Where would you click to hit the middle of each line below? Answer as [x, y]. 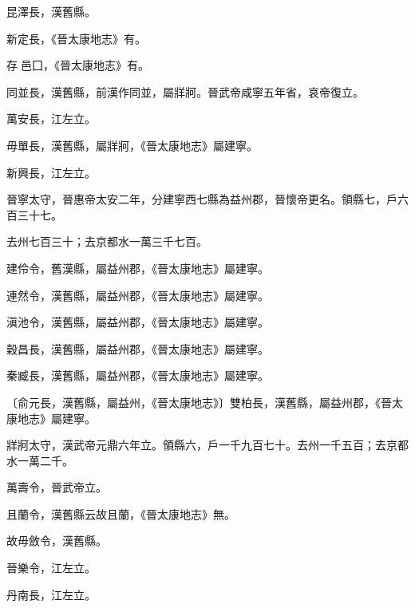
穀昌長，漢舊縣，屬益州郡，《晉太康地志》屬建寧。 [138, 348]
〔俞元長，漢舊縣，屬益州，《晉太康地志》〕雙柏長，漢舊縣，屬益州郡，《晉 [199, 402]
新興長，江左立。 [51, 172]
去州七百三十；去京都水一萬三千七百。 [107, 241]
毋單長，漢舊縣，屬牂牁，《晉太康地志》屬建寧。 [132, 145]
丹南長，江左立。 [51, 594]
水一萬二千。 [40, 460]
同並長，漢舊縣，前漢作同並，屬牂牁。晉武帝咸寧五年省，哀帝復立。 [185, 91]
